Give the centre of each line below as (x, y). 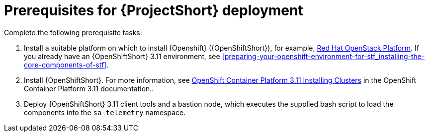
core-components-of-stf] (65, 65)
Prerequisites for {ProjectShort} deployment (154, 10)
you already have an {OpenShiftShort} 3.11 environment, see (122, 56)
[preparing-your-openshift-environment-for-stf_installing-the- (323, 56)
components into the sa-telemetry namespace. (105, 112)
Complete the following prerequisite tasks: (73, 32)
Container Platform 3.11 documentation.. (89, 88)
